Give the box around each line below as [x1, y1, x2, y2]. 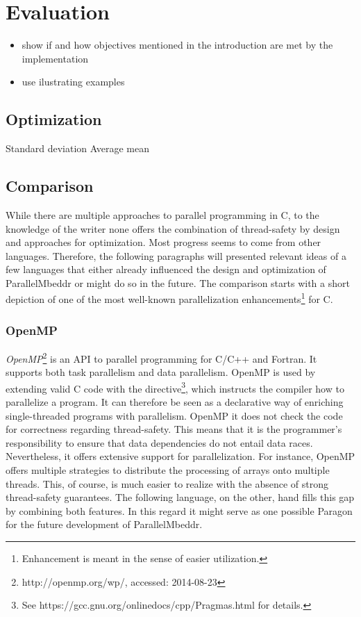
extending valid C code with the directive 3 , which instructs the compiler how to [6, 379, 344, 395]
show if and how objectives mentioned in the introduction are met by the [22, 38, 333, 52]
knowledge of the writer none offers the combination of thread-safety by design [6, 221, 340, 236]
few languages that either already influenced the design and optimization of [6, 262, 326, 277]
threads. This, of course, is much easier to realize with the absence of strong [6, 476, 329, 491]
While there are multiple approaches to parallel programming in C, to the [6, 207, 319, 222]
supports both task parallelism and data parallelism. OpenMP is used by [6, 365, 316, 379]
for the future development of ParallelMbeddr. [6, 517, 203, 532]
